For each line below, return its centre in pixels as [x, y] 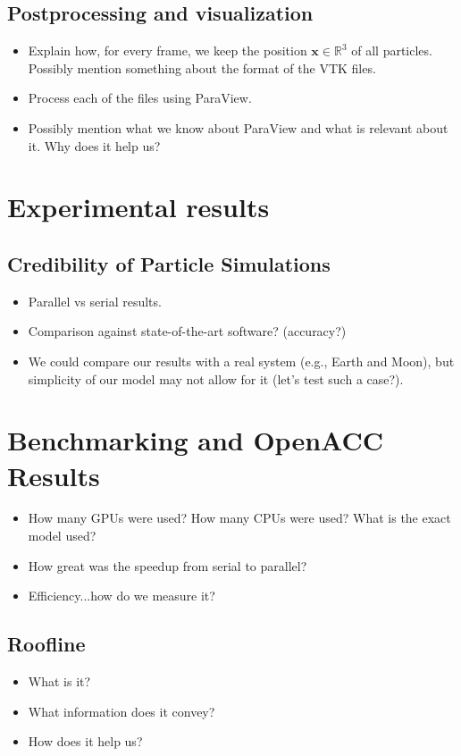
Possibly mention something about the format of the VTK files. [202, 67]
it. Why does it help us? [94, 145]
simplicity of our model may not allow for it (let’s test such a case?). [216, 378]
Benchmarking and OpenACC [196, 440]
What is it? [59, 681]
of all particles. [392, 50]
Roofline [46, 644]
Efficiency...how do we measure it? [122, 596]
